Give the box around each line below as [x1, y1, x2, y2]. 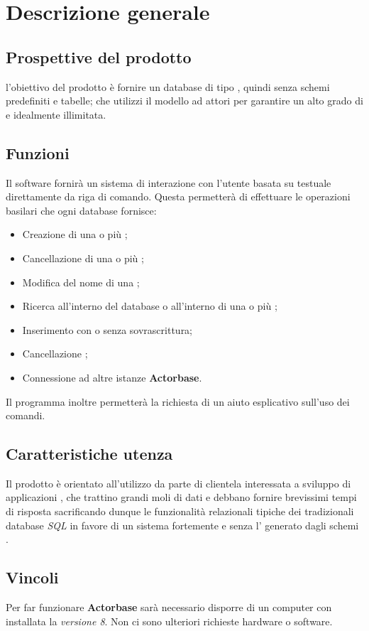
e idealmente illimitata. [6, 107, 106, 122]
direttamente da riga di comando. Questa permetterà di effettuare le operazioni [6, 189, 351, 204]
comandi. [6, 408, 45, 423]
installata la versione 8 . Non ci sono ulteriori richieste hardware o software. [6, 613, 333, 628]
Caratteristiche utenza [6, 443, 173, 465]
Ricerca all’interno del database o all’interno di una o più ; [22, 298, 277, 313]
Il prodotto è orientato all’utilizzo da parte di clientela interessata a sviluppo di [6, 475, 351, 490]
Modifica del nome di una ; [22, 274, 140, 289]
